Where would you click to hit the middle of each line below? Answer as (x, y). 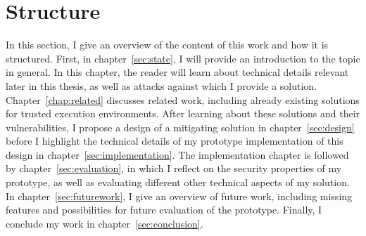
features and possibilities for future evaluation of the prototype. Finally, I (164, 210)
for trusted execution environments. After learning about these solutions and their (183, 113)
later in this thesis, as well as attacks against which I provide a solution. (162, 85)
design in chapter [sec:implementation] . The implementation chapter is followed (177, 154)
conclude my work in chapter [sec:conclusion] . (105, 223)
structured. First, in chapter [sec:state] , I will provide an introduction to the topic (183, 58)
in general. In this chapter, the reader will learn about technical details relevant (177, 72)
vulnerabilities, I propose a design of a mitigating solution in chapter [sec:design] (180, 127)
